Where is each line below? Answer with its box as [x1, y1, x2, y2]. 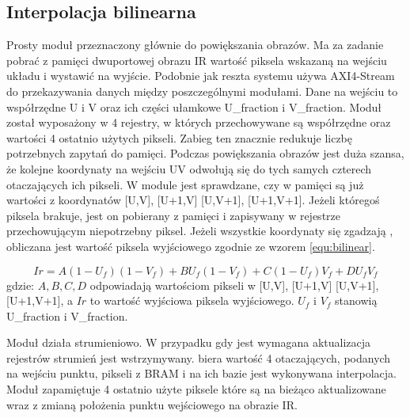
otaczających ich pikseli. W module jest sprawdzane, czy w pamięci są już [6, 176, 364, 192]
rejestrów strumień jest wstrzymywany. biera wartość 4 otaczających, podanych [6, 349, 391, 366]
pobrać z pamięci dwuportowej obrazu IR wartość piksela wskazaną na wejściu [6, 51, 387, 68]
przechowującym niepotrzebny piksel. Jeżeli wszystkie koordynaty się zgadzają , [6, 222, 393, 239]
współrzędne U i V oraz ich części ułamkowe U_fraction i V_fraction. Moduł [6, 98, 382, 115]
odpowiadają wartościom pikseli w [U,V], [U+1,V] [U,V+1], [89, 276, 379, 293]
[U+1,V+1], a [6, 292, 74, 309]
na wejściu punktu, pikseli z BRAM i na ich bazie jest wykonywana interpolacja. [6, 365, 397, 382]
